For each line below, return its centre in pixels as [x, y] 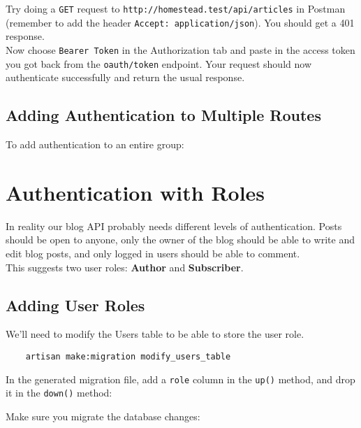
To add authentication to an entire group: [95, 144]
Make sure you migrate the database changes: [103, 416]
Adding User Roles [75, 305]
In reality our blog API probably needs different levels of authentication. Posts [174, 226]
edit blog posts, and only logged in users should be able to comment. [153, 253]
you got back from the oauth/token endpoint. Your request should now [159, 63]
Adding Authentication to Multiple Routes [163, 115]
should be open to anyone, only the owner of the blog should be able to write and [180, 240]
